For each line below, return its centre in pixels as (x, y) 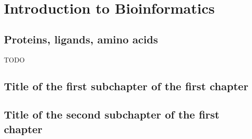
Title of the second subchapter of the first (112, 114)
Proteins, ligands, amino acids (81, 39)
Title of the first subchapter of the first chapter (126, 86)
